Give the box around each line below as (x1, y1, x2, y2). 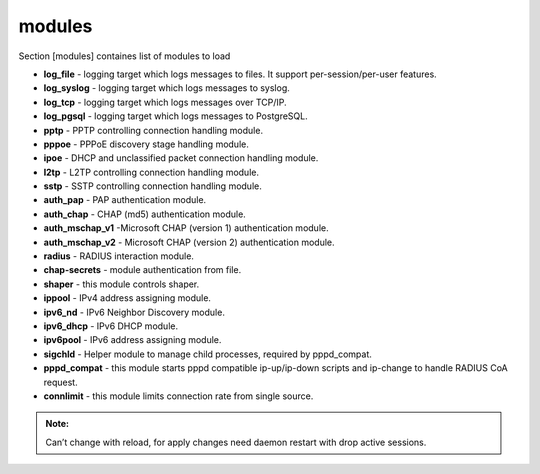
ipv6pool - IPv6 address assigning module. (43, 334, 222, 346)
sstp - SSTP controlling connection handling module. (43, 180, 262, 192)
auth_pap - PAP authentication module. (43, 194, 207, 206)
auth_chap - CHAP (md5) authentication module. (43, 208, 247, 220)
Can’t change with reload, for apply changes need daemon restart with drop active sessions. (45, 436, 427, 448)
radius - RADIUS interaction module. (43, 250, 195, 262)
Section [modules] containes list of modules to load (18, 50, 231, 62)
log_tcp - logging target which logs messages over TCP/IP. (43, 96, 287, 108)
